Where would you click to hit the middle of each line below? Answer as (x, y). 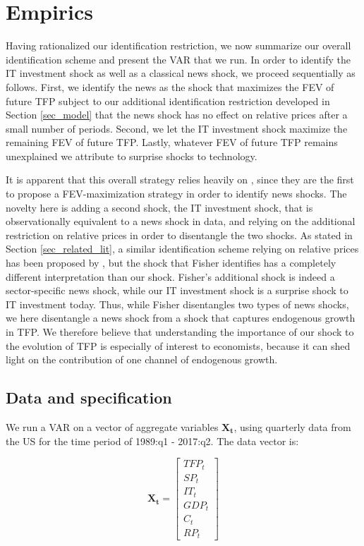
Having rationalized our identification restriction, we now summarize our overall (178, 45)
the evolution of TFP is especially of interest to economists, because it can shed (178, 345)
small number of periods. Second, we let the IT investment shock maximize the (177, 128)
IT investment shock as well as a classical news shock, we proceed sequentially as (181, 73)
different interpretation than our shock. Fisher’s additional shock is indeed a (170, 276)
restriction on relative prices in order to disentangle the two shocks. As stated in (179, 235)
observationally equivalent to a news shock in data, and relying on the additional (181, 221)
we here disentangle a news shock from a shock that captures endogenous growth (181, 318)
